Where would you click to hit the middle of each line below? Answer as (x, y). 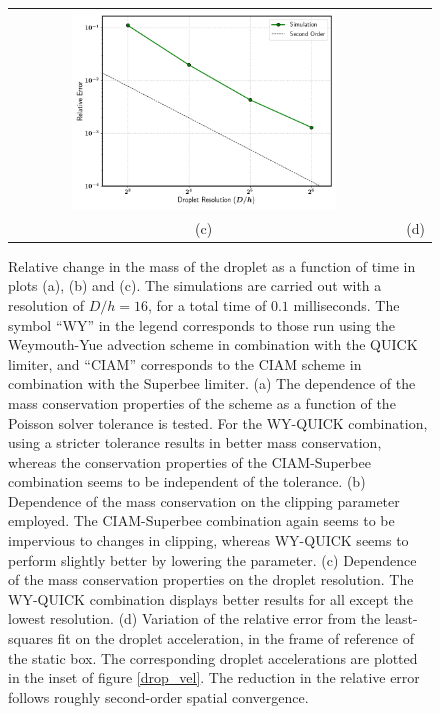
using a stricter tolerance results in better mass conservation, (195, 442)
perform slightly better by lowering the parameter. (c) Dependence (212, 559)
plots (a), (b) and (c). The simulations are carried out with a (195, 285)
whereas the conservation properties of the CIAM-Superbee (189, 461)
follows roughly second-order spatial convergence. (158, 696)
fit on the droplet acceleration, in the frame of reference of (235, 638)
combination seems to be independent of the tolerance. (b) (187, 481)
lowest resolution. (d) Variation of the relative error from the (194, 618)
